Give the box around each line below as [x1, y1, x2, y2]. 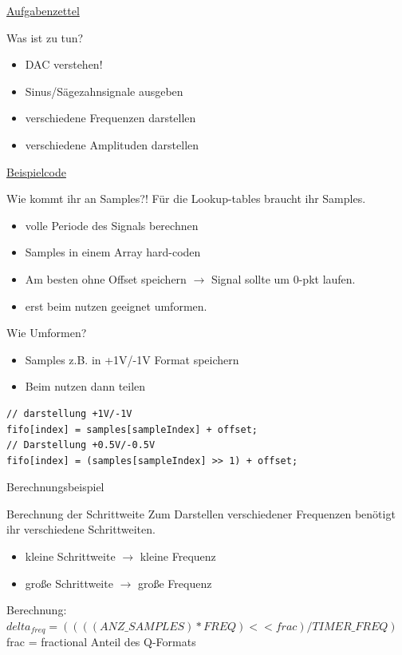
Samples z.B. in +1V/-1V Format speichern [25, 351, 239, 367]
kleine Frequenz [140, 548, 216, 565]
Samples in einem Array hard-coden [25, 244, 201, 260]
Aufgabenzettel [6, 2, 80, 18]
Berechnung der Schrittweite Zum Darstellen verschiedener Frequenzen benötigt [6, 505, 396, 522]
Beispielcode [6, 163, 66, 180]
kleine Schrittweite [25, 548, 116, 565]
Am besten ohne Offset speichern [25, 270, 187, 287]
